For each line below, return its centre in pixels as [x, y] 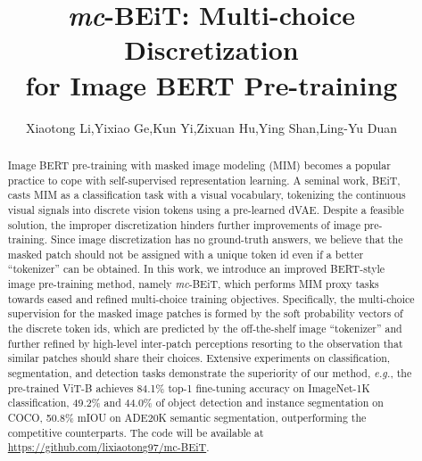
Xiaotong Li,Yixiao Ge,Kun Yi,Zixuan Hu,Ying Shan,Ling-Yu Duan [211, 127]
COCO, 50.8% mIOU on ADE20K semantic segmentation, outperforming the [187, 418]
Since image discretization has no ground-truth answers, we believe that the [227, 239]
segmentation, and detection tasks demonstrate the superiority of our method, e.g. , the [210, 373]
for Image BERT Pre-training [211, 84]
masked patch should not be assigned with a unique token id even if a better [186, 254]
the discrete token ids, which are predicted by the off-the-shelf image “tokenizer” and [205, 329]
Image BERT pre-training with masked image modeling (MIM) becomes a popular [199, 165]
